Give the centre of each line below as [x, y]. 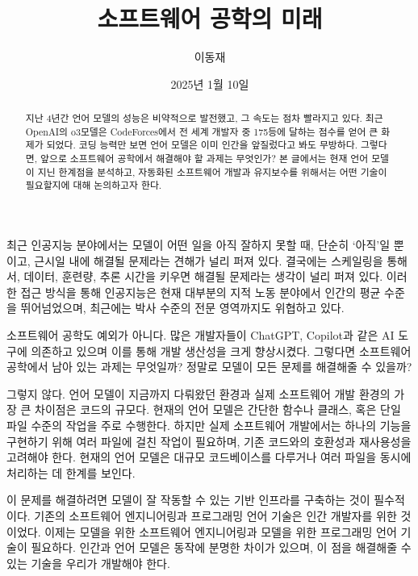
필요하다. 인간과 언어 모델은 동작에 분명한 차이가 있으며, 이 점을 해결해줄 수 [221, 547]
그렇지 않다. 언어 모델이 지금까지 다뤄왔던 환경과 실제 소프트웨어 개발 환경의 [199, 393]
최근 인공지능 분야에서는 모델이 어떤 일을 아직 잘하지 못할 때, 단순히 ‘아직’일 [199, 245]
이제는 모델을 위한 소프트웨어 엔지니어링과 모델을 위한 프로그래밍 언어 [221, 531]
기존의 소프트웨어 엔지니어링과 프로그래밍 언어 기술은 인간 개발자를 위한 [215, 515]
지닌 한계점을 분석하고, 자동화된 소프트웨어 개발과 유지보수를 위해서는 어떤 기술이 [212, 171]
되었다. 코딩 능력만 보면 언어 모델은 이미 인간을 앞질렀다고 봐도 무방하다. [202, 145]
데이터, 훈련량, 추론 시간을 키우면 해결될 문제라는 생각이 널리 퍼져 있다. [203, 276]
